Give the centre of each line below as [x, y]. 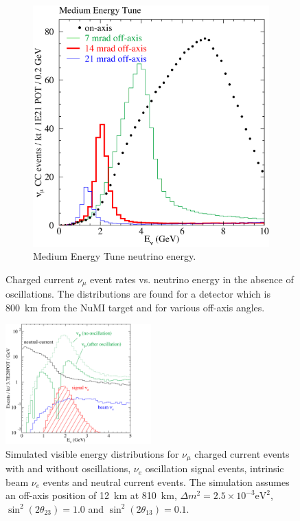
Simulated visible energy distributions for [92, 453]
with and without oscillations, [68, 468]
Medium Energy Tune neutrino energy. [115, 256]
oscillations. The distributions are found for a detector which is [138, 294]
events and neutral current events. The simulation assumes [166, 481]
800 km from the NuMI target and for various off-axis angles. [135, 307]
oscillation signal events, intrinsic [215, 468]
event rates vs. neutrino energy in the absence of [192, 279]
